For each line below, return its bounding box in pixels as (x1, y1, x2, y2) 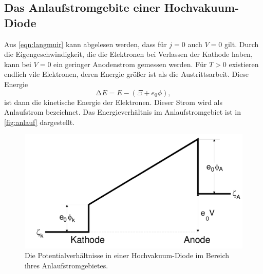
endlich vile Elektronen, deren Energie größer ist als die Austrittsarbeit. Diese (4, 69, 249, 79)
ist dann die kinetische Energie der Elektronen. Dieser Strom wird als (4, 96, 223, 107)
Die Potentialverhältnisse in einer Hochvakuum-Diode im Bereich (25, 250, 230, 261)
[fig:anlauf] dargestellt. (4, 116, 75, 127)
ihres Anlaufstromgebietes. (25, 260, 108, 270)
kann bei (4, 58, 31, 69)
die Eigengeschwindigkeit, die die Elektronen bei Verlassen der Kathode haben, (4, 49, 253, 59)
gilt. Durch (224, 38, 259, 49)
